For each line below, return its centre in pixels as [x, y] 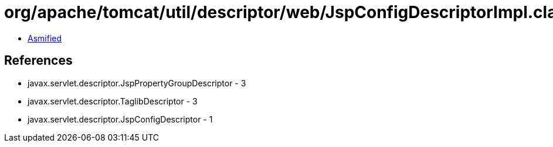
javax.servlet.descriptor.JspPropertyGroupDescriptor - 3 [137, 83]
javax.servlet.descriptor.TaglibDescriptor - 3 [113, 101]
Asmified [45, 38]
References [38, 61]
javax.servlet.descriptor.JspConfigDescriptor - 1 [120, 119]
